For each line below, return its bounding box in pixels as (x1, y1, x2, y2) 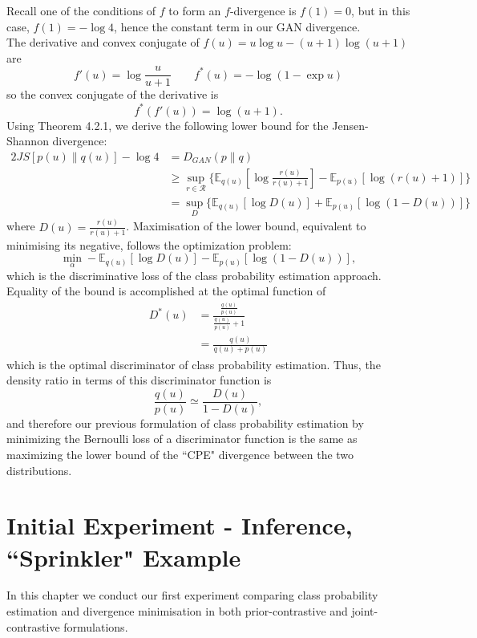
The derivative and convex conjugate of (6, 34, 200, 51)
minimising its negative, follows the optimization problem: (6, 236, 292, 253)
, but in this (351, 2, 410, 18)
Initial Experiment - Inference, (6, 509, 353, 542)
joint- (351, 603, 378, 620)
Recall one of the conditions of (6, 2, 156, 18)
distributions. (6, 461, 72, 478)
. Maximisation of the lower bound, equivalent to (126, 217, 366, 234)
